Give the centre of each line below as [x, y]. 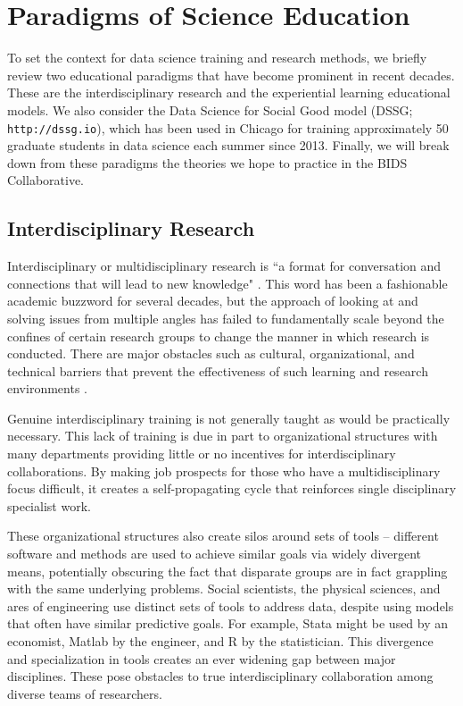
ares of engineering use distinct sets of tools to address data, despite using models [231, 605]
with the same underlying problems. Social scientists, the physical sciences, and [224, 588]
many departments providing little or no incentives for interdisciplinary [202, 454]
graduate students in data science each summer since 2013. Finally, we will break [228, 145]
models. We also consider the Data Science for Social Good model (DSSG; [210, 109]
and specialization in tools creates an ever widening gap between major [202, 658]
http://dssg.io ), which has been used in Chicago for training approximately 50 [228, 127]
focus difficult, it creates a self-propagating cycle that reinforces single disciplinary [232, 488]
